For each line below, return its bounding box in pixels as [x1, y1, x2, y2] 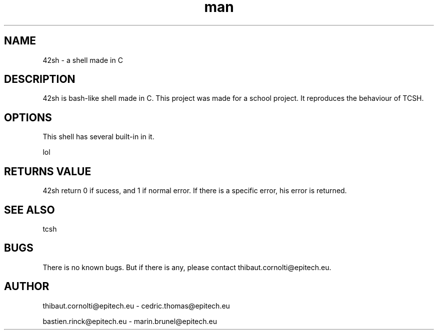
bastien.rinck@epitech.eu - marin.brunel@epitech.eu [42, 317, 217, 326]
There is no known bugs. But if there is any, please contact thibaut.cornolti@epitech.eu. [42, 263, 331, 272]
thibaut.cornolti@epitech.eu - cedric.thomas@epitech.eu [42, 301, 230, 310]
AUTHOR [4, 280, 49, 293]
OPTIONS [4, 111, 52, 124]
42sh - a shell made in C [42, 55, 123, 64]
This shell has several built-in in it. [42, 132, 154, 141]
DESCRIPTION [4, 73, 75, 86]
